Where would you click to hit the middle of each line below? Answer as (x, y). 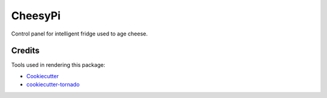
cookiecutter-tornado (53, 85)
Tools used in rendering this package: (58, 65)
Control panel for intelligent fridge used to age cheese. (80, 34)
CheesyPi (36, 16)
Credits (25, 51)
